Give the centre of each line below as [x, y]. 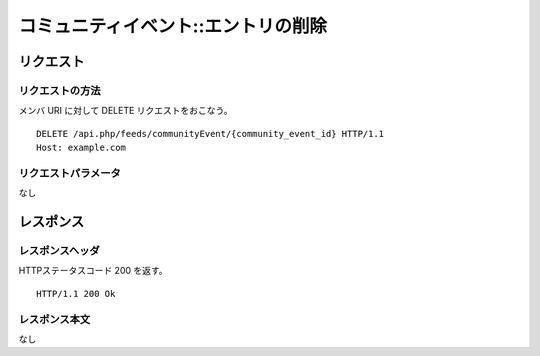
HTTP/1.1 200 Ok [76, 293]
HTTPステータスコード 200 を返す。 [93, 271]
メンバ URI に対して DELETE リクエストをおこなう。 [125, 111]
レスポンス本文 [54, 319]
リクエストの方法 [59, 90]
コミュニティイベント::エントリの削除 [173, 26]
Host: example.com [81, 148]
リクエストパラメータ [70, 173]
